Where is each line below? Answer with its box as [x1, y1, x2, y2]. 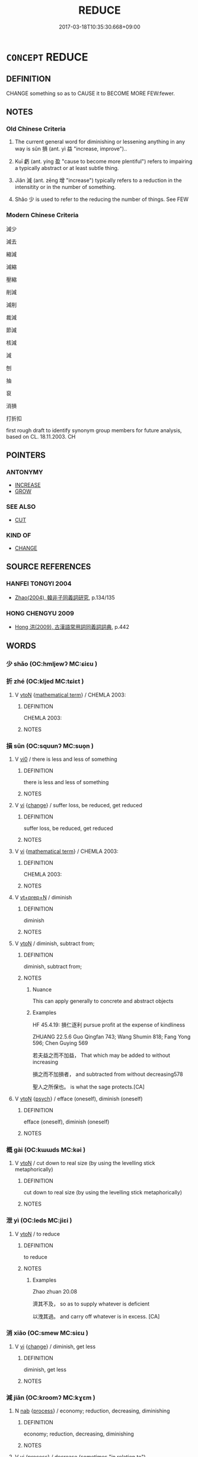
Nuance [32, 986, 52, 993]
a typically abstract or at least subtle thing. [14, 165, 119, 172]
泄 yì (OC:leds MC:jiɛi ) [6, 1216, 72, 1225]
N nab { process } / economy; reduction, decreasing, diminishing [14, 1407, 170, 1415]
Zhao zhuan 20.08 [32, 1288, 78, 1295]
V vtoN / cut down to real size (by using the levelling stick [14, 1160, 155, 1167]
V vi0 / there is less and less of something [14, 756, 117, 763]
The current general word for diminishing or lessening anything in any [14, 138, 186, 146]
